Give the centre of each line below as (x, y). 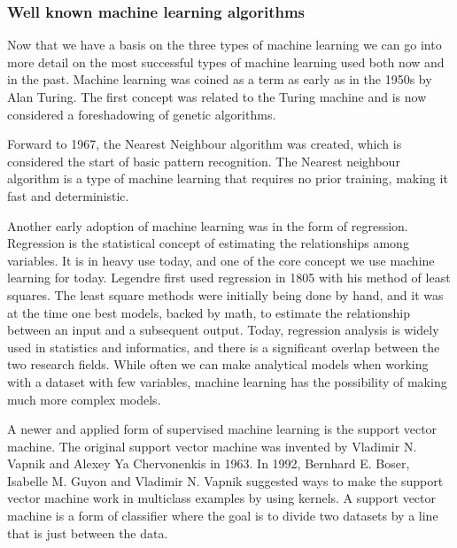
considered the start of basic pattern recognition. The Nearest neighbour (204, 161)
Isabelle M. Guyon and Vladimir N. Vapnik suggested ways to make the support (225, 480)
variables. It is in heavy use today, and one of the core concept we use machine (221, 260)
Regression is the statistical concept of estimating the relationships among (208, 243)
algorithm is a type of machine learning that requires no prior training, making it (228, 178)
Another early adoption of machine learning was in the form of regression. (208, 225)
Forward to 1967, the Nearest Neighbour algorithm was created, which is (205, 144)
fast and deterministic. (68, 195)
